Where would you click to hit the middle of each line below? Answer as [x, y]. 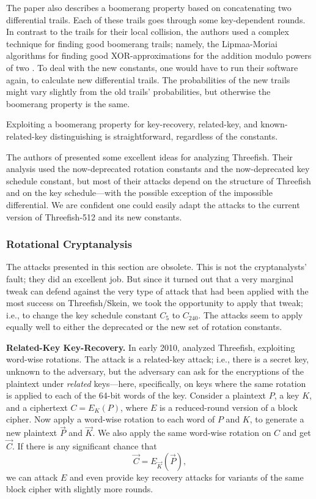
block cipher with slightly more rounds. [80, 489]
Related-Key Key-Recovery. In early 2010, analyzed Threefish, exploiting [151, 347]
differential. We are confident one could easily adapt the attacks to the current [153, 204]
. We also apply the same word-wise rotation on [182, 433]
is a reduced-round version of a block [229, 407]
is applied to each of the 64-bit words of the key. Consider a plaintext [136, 395]
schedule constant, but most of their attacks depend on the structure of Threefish [159, 180]
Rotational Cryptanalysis [69, 244]
